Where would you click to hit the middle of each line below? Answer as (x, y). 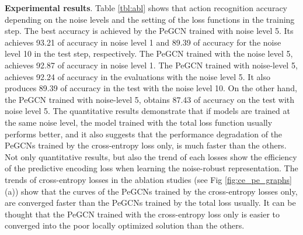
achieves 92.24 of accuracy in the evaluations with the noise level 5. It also (137, 76)
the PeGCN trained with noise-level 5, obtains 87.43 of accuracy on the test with (150, 99)
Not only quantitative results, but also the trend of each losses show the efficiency (151, 156)
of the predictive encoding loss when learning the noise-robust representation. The (151, 168)
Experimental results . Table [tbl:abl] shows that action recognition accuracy (146, 8)
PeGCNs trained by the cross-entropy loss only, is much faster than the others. (146, 145)
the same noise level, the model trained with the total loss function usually (139, 122)
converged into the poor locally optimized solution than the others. (125, 225)
